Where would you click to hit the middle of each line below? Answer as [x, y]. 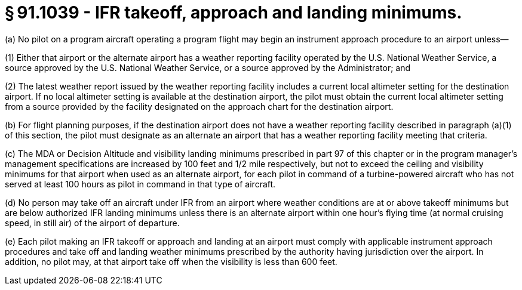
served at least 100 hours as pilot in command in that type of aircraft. [140, 184]
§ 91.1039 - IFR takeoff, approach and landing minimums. [234, 13]
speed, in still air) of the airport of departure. [92, 223]
